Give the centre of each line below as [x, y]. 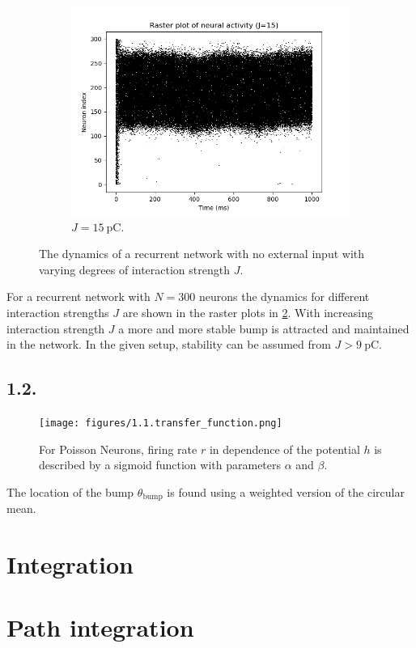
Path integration [100, 627]
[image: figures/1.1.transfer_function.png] [161, 423]
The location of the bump [70, 491]
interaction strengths [58, 312]
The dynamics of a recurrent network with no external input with [202, 254]
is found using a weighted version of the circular [286, 491]
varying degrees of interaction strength [134, 269]
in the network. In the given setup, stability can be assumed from [169, 344]
